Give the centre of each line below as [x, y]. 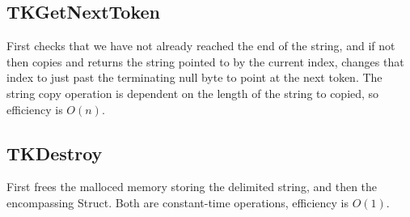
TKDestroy [55, 153]
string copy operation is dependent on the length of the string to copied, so [193, 93]
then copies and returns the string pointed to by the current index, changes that [205, 61]
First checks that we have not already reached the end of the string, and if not [201, 46]
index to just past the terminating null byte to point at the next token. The [194, 77]
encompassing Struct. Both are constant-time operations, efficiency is [178, 202]
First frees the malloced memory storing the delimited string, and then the [192, 187]
